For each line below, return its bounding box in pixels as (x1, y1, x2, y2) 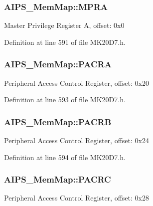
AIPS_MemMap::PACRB (4, 115, 112, 128)
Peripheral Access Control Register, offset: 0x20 (4, 77, 149, 88)
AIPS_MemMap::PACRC (4, 173, 111, 186)
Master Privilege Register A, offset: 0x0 (4, 20, 125, 30)
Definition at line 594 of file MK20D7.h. (4, 152, 126, 162)
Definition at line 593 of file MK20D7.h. (4, 94, 126, 105)
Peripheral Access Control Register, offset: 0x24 (4, 135, 149, 146)
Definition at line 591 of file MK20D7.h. (4, 36, 126, 47)
